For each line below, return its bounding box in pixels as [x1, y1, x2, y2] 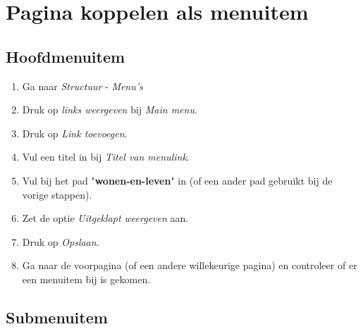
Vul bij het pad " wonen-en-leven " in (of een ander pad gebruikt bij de [22, 173, 333, 187]
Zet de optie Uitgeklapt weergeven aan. [22, 211, 189, 225]
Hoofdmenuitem [6, 45, 125, 67]
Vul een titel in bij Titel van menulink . [22, 149, 190, 164]
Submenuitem [6, 306, 108, 328]
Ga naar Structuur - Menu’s [22, 78, 143, 93]
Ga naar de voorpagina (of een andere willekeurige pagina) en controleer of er [22, 258, 357, 273]
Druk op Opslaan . [22, 234, 99, 249]
